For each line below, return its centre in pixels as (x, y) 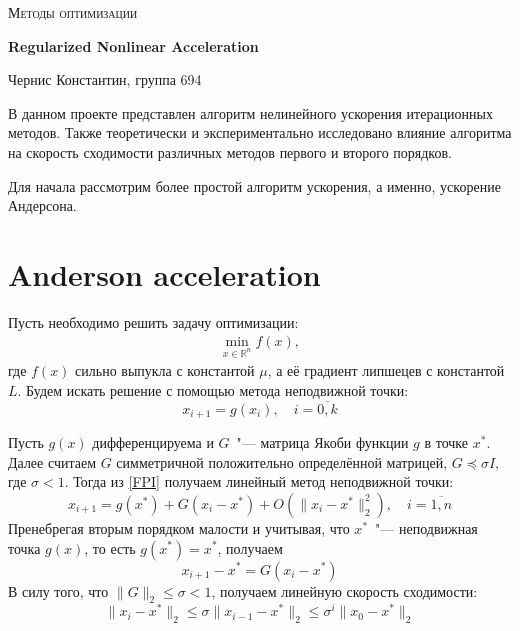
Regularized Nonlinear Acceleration (133, 45)
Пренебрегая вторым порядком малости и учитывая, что (179, 527)
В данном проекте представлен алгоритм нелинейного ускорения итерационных (251, 112)
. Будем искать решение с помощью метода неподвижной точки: (213, 389)
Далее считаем (52, 461)
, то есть (110, 547)
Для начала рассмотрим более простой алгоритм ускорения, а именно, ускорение (254, 185)
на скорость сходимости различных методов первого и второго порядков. (230, 151)
